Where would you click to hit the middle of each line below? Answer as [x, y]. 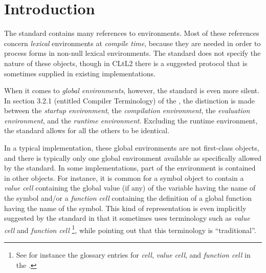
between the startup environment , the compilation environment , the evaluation [127, 110]
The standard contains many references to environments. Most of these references [132, 33]
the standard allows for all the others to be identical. [87, 130]
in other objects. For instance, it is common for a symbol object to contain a [124, 177]
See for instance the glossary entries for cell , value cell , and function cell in [133, 255]
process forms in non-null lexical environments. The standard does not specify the [132, 53]
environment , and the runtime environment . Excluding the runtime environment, [131, 120]
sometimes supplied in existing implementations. [80, 73]
